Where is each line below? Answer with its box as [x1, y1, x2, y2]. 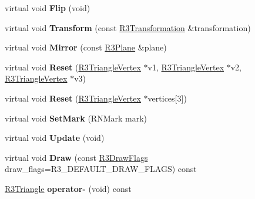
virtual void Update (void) [5, 131, 105, 144]
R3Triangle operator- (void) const [5, 182, 132, 194]
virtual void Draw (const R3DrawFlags [5, 151, 148, 163]
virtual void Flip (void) [5, 2, 90, 14]
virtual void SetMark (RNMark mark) [5, 112, 147, 124]
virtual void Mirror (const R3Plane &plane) [5, 41, 167, 53]
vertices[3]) [147, 92, 187, 104]
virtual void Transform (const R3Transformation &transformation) [5, 21, 251, 33]
